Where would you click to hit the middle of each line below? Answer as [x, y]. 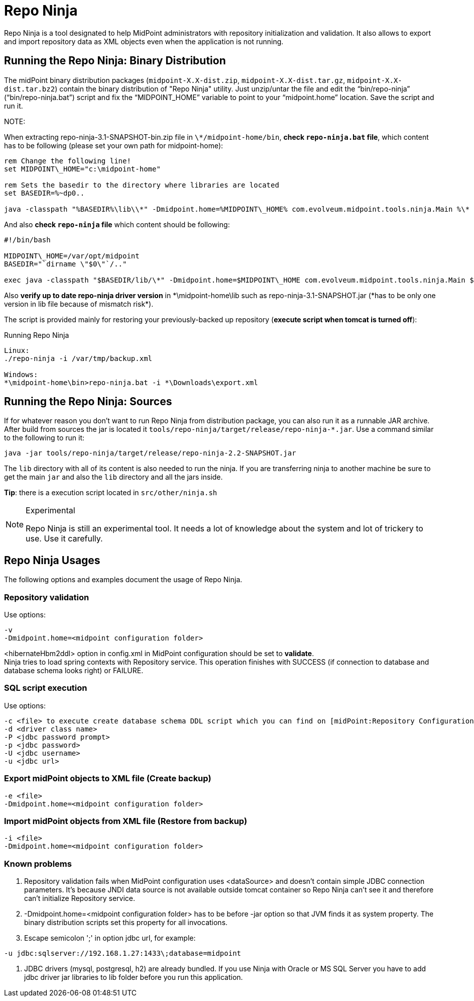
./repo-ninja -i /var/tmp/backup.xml [78, 358]
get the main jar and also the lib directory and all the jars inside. [113, 477]
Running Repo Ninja [37, 335]
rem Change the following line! [68, 161]
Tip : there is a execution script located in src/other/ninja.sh [111, 493]
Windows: [21, 374]
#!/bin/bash [27, 240]
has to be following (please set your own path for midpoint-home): [114, 145]
